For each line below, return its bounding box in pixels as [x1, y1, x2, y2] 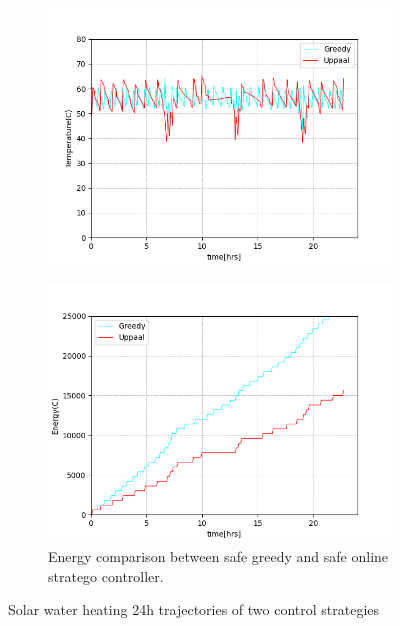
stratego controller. [48, 565, 164, 586]
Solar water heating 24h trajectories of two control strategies [8, 599, 380, 620]
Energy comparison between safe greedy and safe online [48, 546, 389, 567]
